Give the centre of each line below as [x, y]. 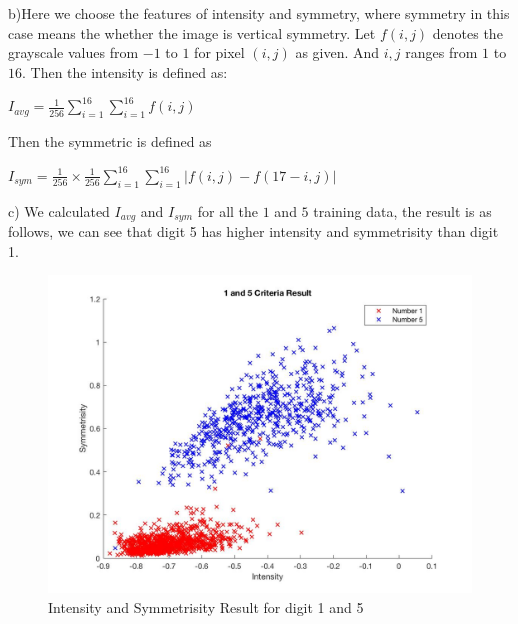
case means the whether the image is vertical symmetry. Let [192, 32]
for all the [228, 210]
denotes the [467, 32]
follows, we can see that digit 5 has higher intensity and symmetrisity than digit [253, 231]
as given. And [337, 52]
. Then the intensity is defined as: [125, 71]
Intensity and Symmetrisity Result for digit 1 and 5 [206, 606]
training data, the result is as [402, 210]
